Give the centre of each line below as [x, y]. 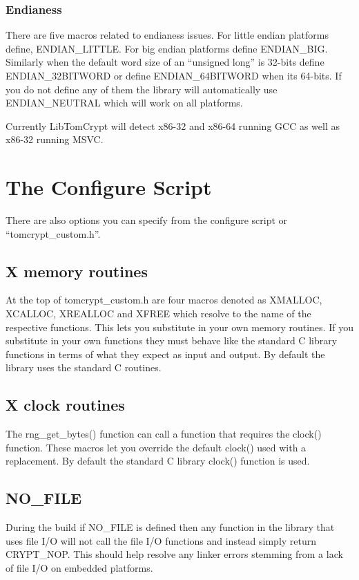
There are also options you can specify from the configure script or [147, 220]
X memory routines [77, 271]
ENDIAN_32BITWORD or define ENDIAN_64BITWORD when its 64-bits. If [174, 75]
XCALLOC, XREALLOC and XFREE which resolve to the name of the [158, 314]
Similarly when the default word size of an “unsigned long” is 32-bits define [165, 62]
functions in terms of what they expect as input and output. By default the [165, 354]
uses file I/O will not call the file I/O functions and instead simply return [161, 540]
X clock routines [65, 405]
